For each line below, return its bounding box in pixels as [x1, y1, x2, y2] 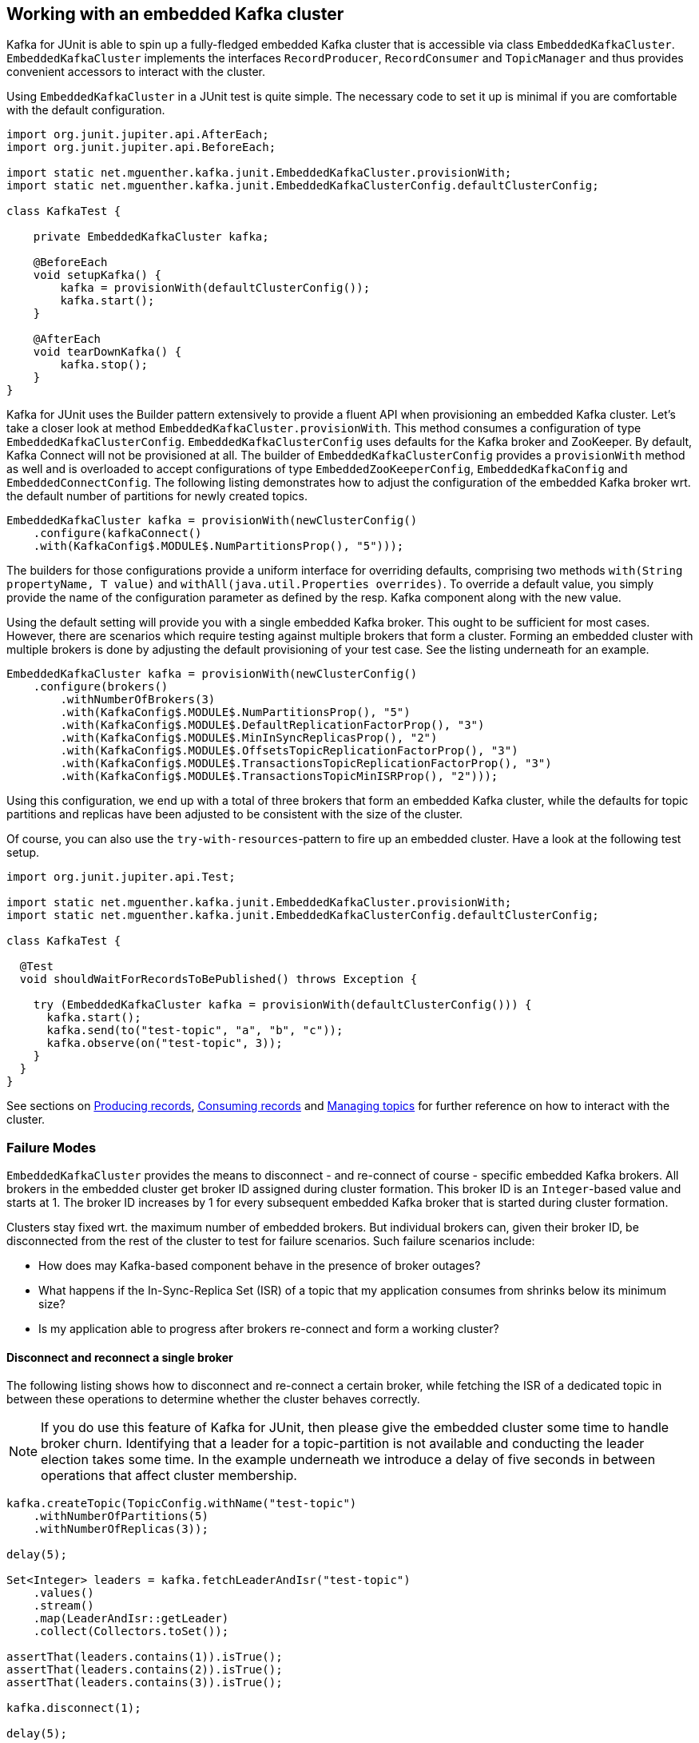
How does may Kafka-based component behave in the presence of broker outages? [38, 1259, 481, 1273]
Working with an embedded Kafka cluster [6, 4, 344, 24]
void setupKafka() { [33, 269, 161, 282]
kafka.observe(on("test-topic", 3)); [46, 1037, 283, 1050]
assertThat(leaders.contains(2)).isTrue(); [6, 1663, 283, 1677]
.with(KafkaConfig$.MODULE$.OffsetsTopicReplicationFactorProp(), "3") [60, 744, 518, 758]
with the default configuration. [6, 103, 165, 117]
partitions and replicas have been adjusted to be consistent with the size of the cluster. [6, 807, 463, 822]
